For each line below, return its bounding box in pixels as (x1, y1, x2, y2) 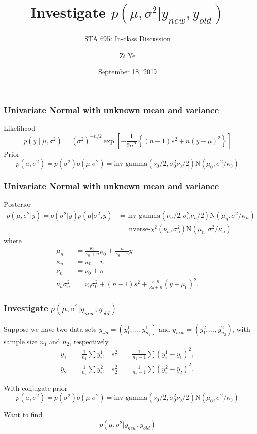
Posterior (4, 199, 31, 209)
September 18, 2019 (98, 66, 157, 77)
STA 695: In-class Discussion (84, 33, 171, 43)
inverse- (127, 226, 151, 233)
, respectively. (69, 336, 110, 346)
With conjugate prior (4, 382, 68, 393)
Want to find (4, 409, 43, 420)
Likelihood (4, 123, 35, 133)
